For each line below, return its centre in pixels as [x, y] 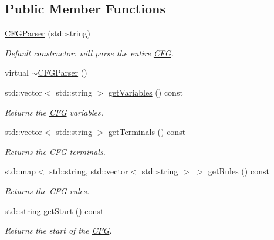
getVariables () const [146, 92]
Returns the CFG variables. [54, 112]
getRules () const [239, 171]
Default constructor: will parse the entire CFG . [89, 53]
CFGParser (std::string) [48, 33]
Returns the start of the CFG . [58, 230]
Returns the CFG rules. [47, 190]
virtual [17, 72]
